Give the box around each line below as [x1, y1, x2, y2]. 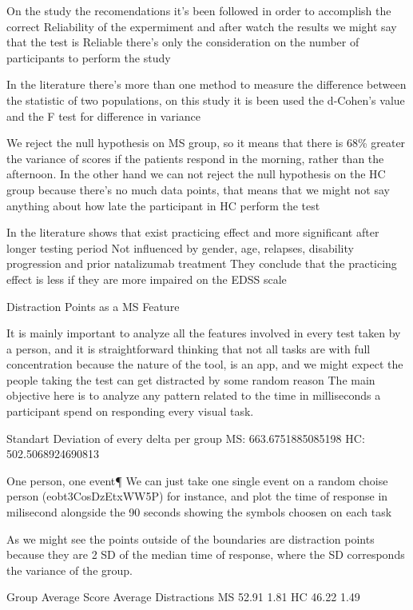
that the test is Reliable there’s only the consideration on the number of [6, 34, 359, 50]
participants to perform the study [6, 49, 171, 66]
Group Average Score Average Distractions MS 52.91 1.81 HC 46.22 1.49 [6, 588, 360, 605]
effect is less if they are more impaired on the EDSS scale [6, 270, 287, 287]
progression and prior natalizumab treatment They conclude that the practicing [6, 255, 397, 272]
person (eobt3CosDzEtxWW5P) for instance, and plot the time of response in [6, 488, 388, 504]
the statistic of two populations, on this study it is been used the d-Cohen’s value [6, 91, 405, 108]
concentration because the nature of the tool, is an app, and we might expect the [6, 356, 403, 373]
